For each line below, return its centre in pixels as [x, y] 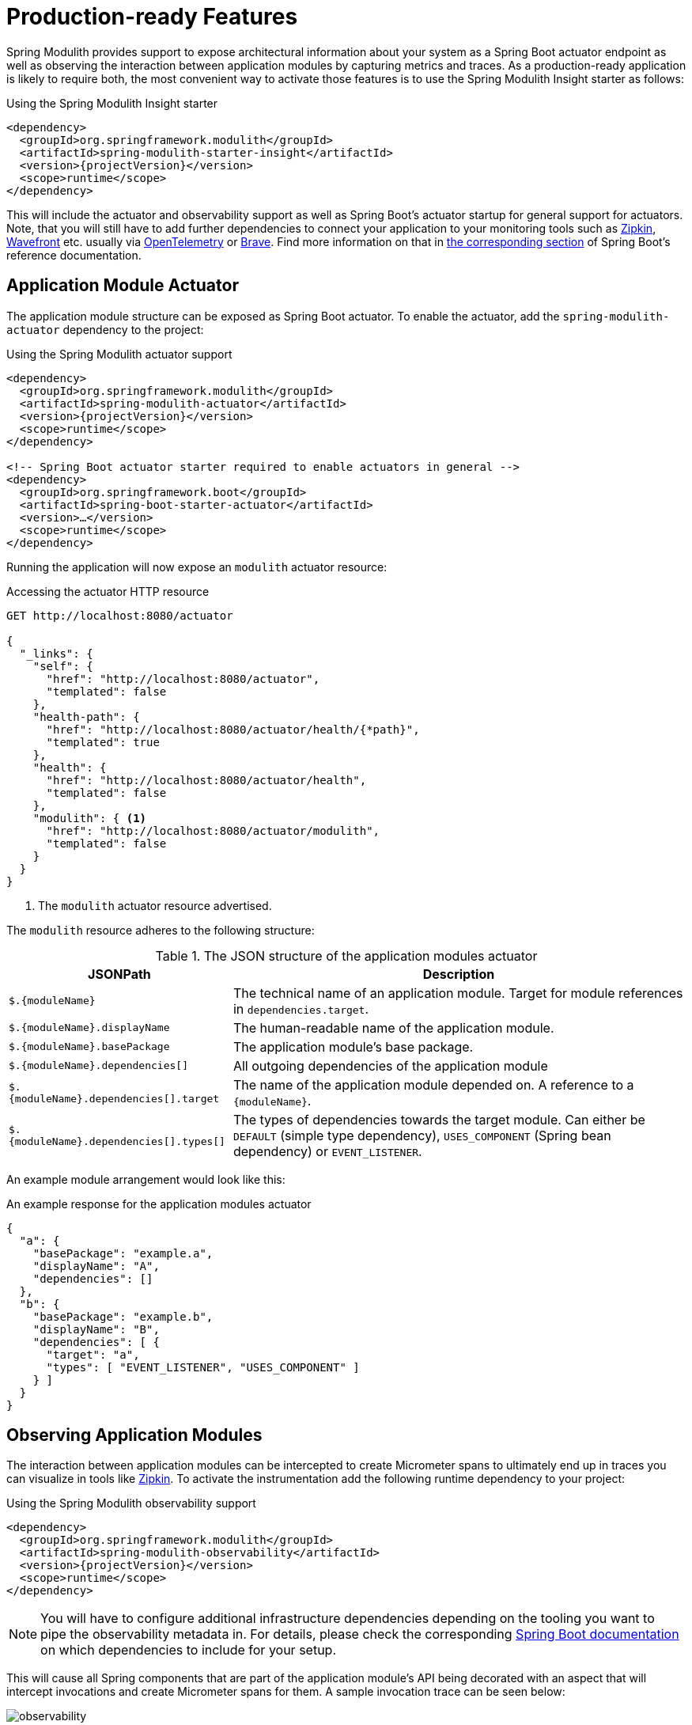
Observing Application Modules [134, 1435]
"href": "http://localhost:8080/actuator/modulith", [213, 830]
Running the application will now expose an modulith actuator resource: [197, 567]
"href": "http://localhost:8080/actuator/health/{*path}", [233, 729]
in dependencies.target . [301, 1008]
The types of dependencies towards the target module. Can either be [439, 1119]
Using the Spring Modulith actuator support [119, 354]
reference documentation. [74, 255]
